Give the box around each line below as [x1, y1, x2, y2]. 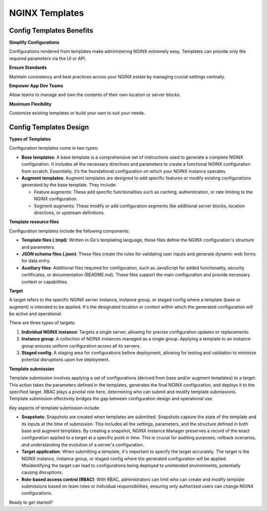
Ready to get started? [9, 499, 53, 505]
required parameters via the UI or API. [9, 55, 87, 61]
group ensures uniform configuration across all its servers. [21, 342, 141, 349]
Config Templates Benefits [9, 26, 93, 35]
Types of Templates [9, 136, 51, 142]
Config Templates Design [9, 123, 89, 131]
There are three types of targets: [9, 320, 76, 326]
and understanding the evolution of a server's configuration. [21, 442, 144, 448]
